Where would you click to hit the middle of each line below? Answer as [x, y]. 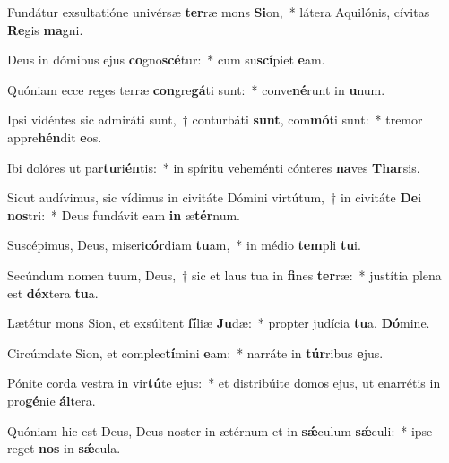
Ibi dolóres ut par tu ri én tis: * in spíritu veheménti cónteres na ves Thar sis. [214, 167]
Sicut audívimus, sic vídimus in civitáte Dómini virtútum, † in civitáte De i [215, 197]
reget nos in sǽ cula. [64, 448]
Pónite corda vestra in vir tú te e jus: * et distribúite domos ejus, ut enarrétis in [224, 383]
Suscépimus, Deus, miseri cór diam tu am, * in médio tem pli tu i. [184, 245]
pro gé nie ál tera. [52, 400]
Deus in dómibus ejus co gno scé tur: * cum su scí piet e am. [166, 60]
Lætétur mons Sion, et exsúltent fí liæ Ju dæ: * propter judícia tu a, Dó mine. [219, 323]
